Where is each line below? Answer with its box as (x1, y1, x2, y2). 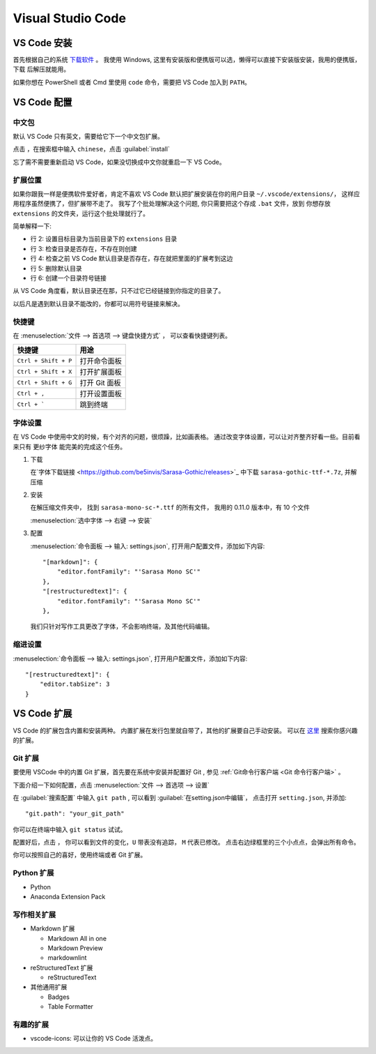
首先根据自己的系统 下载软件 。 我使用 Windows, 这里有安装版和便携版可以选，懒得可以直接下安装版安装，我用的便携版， (13, 56, 361, 64)
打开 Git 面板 (79, 378, 121, 388)
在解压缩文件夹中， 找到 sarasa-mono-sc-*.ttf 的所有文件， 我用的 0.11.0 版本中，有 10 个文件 (30, 503, 310, 512)
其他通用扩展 (30, 983, 68, 991)
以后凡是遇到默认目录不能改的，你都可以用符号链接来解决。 (13, 299, 184, 308)
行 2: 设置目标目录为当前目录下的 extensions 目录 (30, 234, 178, 243)
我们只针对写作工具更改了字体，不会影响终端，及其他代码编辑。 (30, 622, 214, 631)
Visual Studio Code (13, 10, 127, 26)
